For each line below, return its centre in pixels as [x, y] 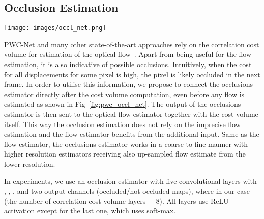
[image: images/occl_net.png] [55, 28]
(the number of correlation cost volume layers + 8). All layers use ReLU [116, 200]
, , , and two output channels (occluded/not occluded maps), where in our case [127, 191]
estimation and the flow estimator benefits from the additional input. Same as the [132, 134]
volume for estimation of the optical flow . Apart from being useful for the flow [128, 54]
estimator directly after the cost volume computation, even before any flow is [124, 94]
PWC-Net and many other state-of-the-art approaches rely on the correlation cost [132, 44]
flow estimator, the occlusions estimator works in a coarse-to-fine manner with [126, 144]
